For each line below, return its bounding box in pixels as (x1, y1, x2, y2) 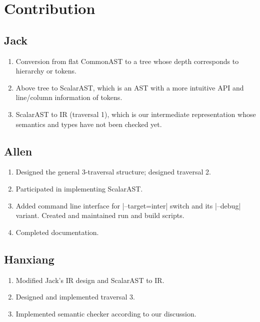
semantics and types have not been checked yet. (15, 118, 162, 129)
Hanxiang (4, 251, 54, 266)
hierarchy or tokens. (15, 65, 76, 76)
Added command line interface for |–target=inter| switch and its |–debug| (15, 200, 241, 210)
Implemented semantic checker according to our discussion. (15, 308, 196, 318)
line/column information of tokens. (15, 92, 122, 102)
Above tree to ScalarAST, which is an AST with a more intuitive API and (15, 82, 244, 92)
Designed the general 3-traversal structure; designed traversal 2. (15, 166, 211, 177)
